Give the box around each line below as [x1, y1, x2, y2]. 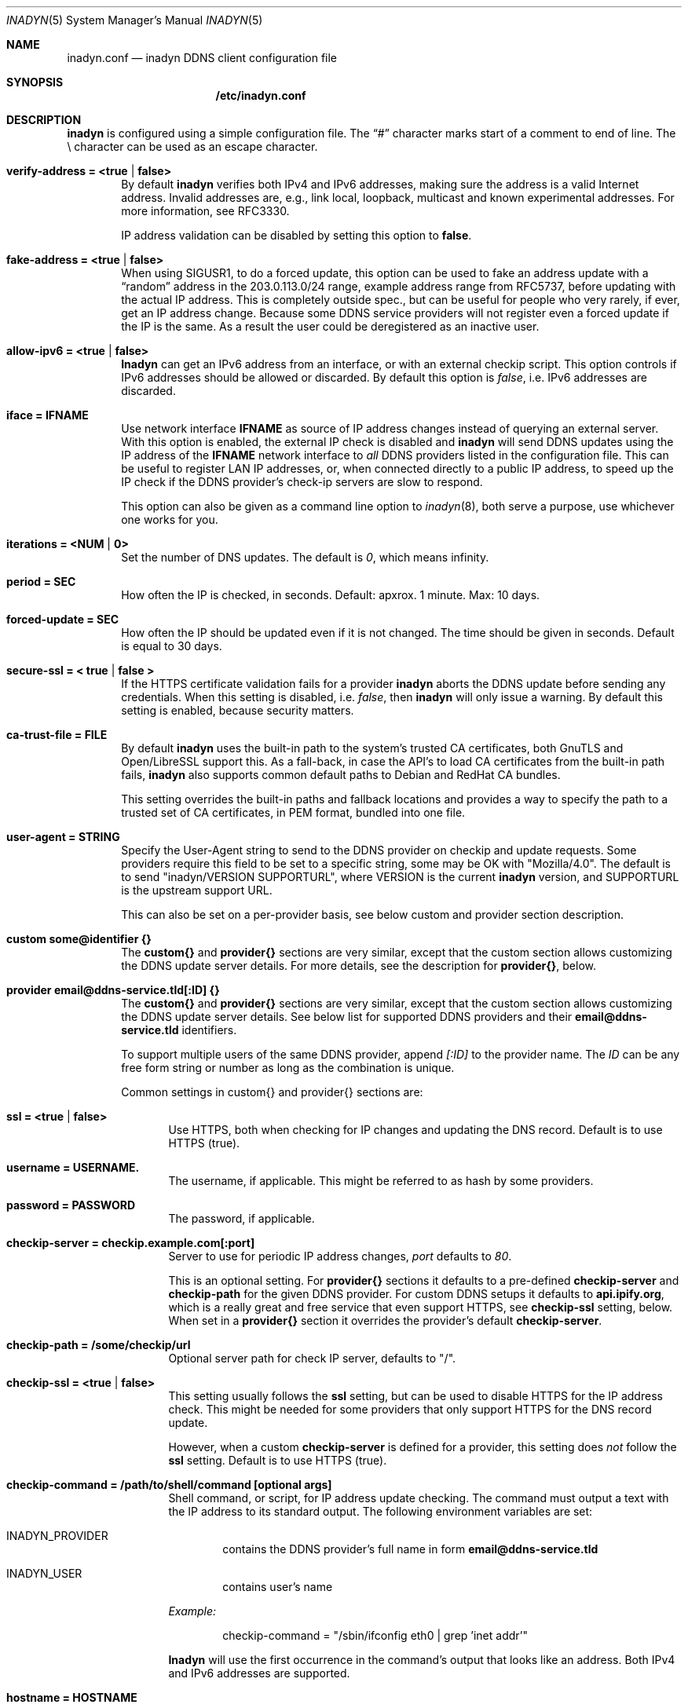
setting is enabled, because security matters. [121, 704, 354, 717]
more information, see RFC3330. [121, 204, 290, 218]
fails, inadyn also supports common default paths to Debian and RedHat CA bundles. [121, 768, 561, 781]
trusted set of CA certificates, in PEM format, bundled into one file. [121, 806, 466, 819]
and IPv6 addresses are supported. [168, 1666, 350, 1680]
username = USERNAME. [6, 1161, 140, 1174]
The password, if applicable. [168, 1212, 315, 1225]
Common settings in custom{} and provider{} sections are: [121, 1085, 423, 1099]
